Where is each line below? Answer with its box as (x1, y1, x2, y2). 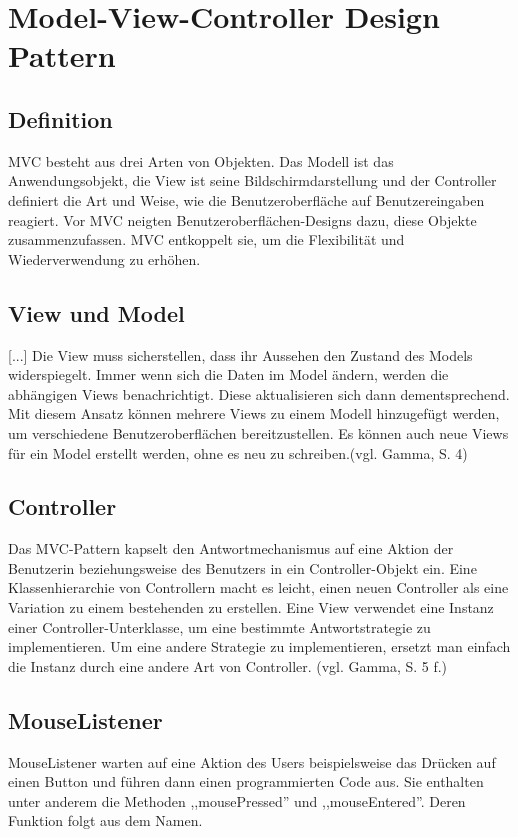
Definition (8, 103, 113, 134)
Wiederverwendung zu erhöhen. (8, 248, 201, 269)
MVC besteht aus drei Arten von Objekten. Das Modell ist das (8, 150, 394, 171)
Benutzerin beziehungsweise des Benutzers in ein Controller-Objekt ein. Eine (8, 557, 477, 578)
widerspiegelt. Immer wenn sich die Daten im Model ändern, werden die (8, 364, 449, 385)
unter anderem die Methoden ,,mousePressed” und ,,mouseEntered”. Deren (8, 790, 466, 811)
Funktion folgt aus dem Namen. (8, 810, 203, 831)
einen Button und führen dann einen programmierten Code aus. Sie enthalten (8, 771, 484, 792)
